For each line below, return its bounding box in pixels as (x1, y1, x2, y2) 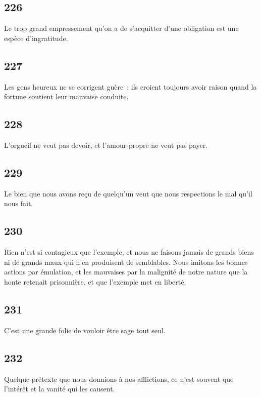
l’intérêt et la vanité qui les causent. (4, 383, 115, 394)
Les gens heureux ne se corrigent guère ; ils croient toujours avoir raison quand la (4, 81, 257, 92)
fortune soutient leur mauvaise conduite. (4, 91, 129, 102)
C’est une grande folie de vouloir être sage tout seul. (4, 325, 166, 335)
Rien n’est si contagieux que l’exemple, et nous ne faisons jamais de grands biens (4, 247, 254, 257)
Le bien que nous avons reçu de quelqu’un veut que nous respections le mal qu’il (4, 188, 252, 198)
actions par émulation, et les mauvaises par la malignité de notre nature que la (4, 266, 248, 277)
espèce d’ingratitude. (4, 32, 68, 43)
